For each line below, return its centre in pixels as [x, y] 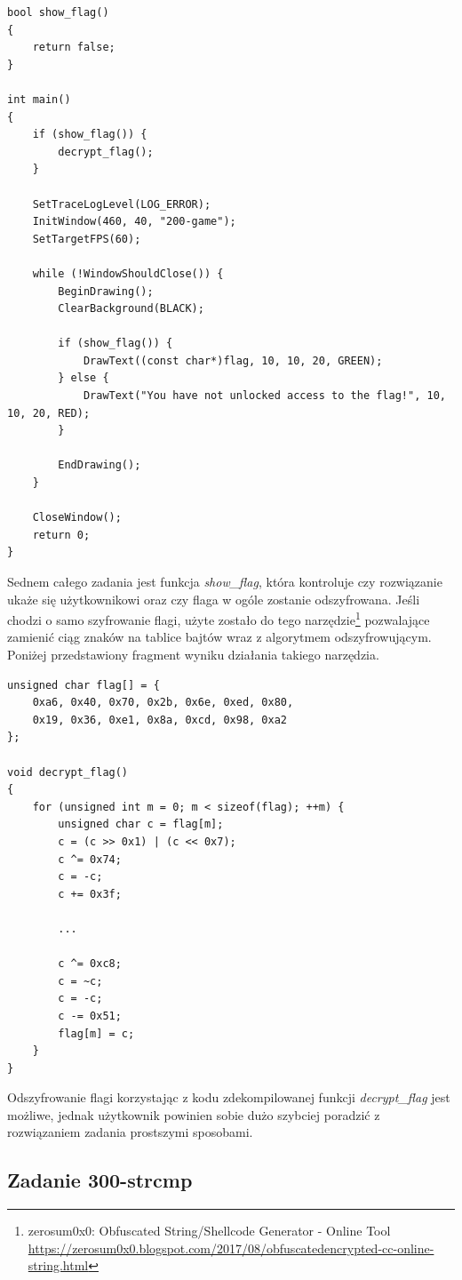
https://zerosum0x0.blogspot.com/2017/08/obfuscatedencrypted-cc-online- [231, 1248]
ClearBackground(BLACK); [131, 309]
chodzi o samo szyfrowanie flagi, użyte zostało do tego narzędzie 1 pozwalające [219, 618]
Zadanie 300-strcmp [100, 1180]
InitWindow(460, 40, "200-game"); [134, 222]
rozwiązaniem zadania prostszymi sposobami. [130, 1132]
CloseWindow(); [77, 518]
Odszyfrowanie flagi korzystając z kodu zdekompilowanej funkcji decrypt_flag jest [229, 1097]
